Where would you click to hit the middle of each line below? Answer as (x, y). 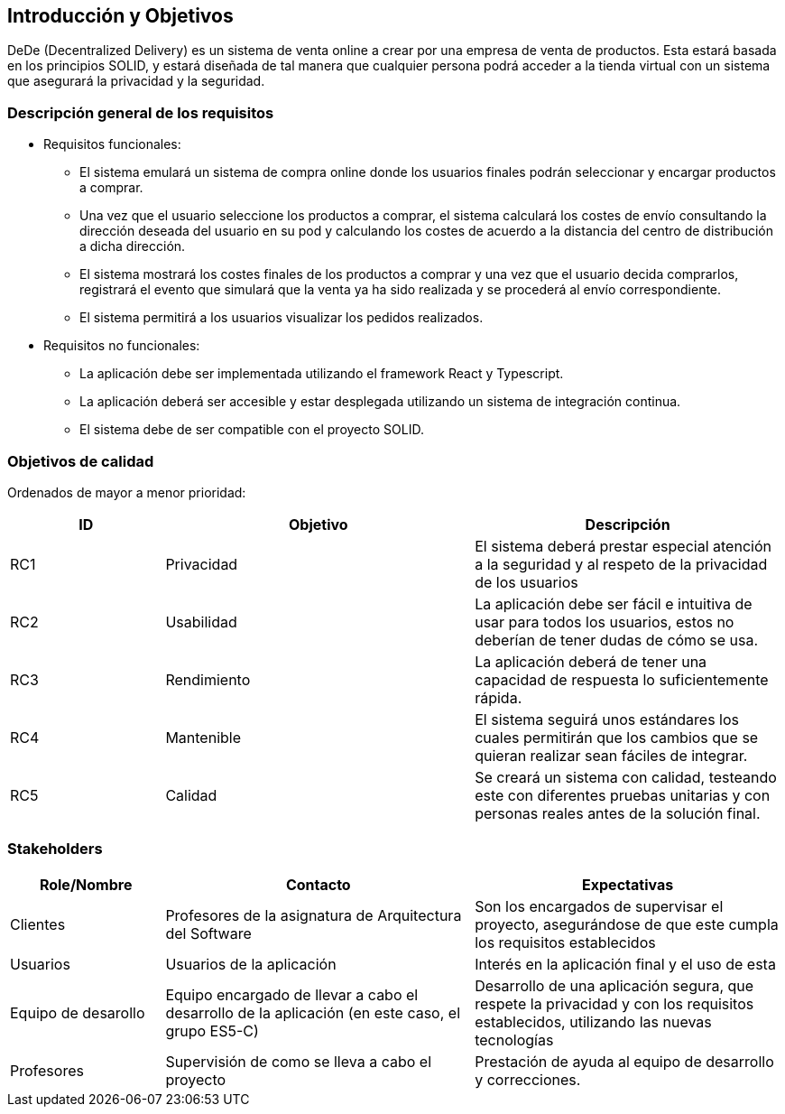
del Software (208, 933)
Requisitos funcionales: (112, 144)
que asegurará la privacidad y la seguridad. (136, 81)
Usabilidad (201, 622)
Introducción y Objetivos (120, 16)
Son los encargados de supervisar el (599, 906)
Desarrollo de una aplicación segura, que (614, 985)
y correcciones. (528, 1079)
